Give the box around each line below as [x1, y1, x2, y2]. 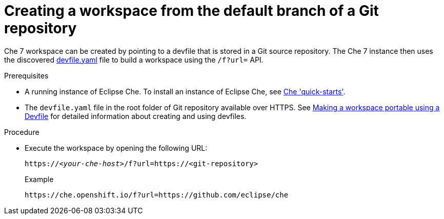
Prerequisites [4, 71, 49, 80]
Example [25, 174, 54, 184]
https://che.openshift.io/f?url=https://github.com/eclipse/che [25, 190, 289, 199]
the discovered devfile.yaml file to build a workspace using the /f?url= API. [4, 55, 264, 64]
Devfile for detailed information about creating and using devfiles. [25, 111, 247, 121]
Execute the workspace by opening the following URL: [25, 143, 208, 152]
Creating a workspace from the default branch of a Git [4, 2, 379, 19]
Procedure [4, 127, 39, 136]
